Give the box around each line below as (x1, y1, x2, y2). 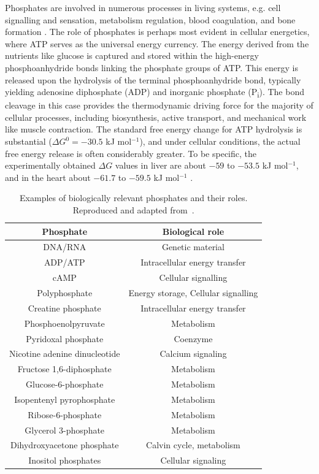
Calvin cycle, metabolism (146, 438, 240, 451)
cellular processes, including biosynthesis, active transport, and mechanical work (5, 110, 307, 123)
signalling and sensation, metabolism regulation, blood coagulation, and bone (5, 13, 296, 26)
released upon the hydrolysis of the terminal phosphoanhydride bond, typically (5, 73, 301, 86)
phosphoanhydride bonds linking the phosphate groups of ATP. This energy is (5, 61, 299, 74)
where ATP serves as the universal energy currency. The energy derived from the (5, 37, 309, 50)
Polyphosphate (37, 286, 93, 299)
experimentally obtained (5, 159, 96, 172)
